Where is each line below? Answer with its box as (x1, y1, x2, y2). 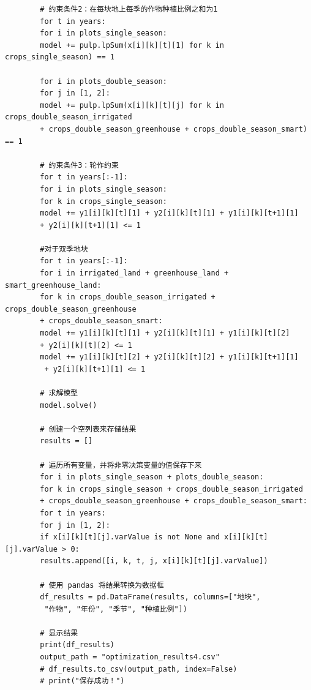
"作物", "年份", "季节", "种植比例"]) (44, 604, 187, 613)
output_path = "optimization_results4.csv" (40, 653, 220, 662)
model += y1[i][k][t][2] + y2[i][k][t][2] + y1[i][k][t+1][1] (40, 353, 299, 362)
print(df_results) (40, 640, 114, 650)
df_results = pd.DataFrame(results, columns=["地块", (40, 593, 261, 602)
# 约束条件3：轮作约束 (40, 160, 119, 170)
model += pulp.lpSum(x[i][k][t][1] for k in (40, 40, 224, 50)
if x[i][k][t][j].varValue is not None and (40, 533, 220, 542)
